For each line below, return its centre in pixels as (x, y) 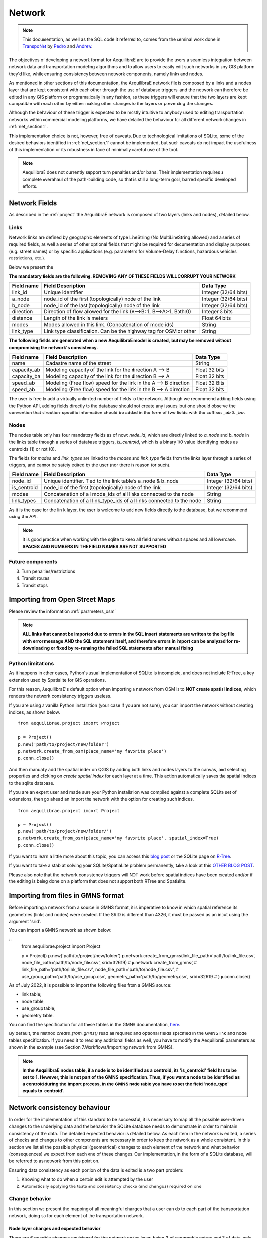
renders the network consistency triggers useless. (60, 696)
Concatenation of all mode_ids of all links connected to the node (119, 494)
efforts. (30, 186)
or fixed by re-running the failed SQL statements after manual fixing (122, 648)
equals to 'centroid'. (44, 1091)
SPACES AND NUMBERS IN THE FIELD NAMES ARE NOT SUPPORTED (94, 546)
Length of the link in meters (76, 318)
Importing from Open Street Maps (62, 599)
